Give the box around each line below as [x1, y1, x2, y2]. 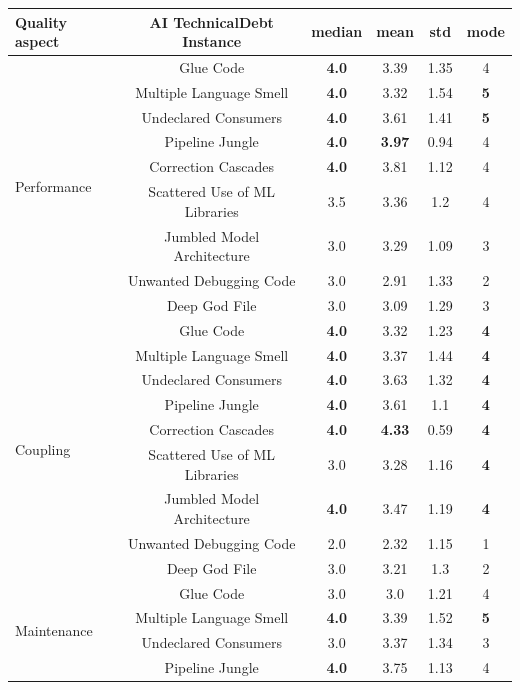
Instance [182, 31, 242, 52]
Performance [15, 175, 92, 196]
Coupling [15, 438, 71, 459]
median [311, 21, 363, 42]
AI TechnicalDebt [149, 11, 274, 32]
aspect [15, 31, 60, 52]
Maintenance [15, 619, 93, 640]
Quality [15, 11, 68, 32]
